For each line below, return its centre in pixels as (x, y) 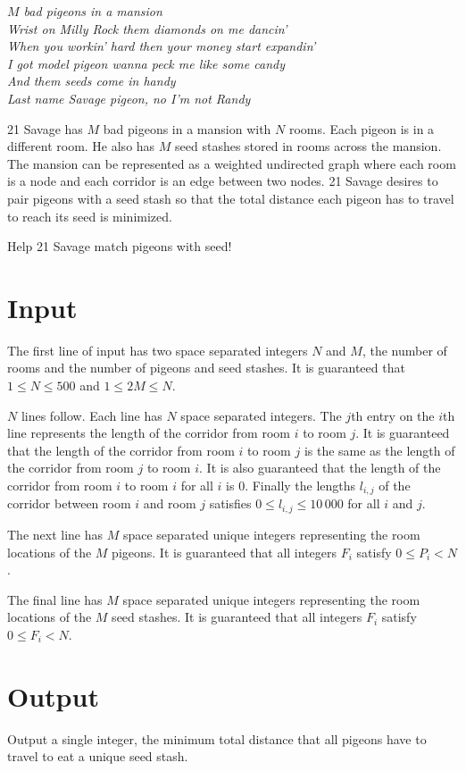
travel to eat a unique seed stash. (98, 756)
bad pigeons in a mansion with (187, 128)
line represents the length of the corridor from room (149, 433)
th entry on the (393, 415)
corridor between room (69, 503)
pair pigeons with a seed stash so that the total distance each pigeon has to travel (231, 198)
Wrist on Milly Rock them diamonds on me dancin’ (147, 28)
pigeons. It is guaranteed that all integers (225, 552)
